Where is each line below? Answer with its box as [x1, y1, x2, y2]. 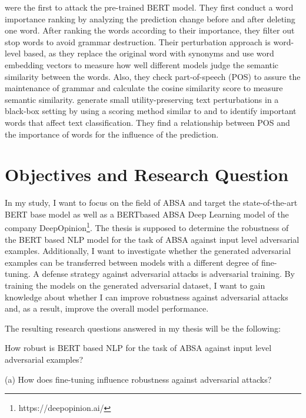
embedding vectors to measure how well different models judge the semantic [5, 58, 279, 71]
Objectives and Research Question [5, 162, 289, 186]
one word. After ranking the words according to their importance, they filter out [5, 24, 295, 36]
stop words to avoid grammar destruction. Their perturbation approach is [5, 35, 271, 48]
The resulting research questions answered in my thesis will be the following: [5, 322, 281, 334]
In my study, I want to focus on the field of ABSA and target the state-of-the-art [5, 196, 298, 209]
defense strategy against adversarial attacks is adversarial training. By [42, 267, 295, 280]
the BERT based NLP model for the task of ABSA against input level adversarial [5, 233, 300, 245]
